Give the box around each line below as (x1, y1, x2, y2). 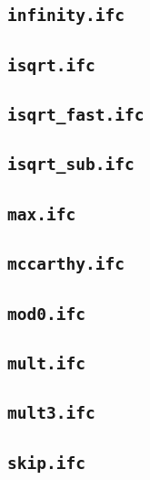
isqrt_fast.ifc (7, 105, 145, 125)
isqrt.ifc (7, 55, 95, 75)
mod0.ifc (7, 304, 85, 324)
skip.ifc (7, 453, 85, 473)
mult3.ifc (7, 403, 95, 423)
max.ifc (7, 204, 76, 224)
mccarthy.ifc (7, 254, 125, 274)
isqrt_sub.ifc (7, 155, 135, 175)
